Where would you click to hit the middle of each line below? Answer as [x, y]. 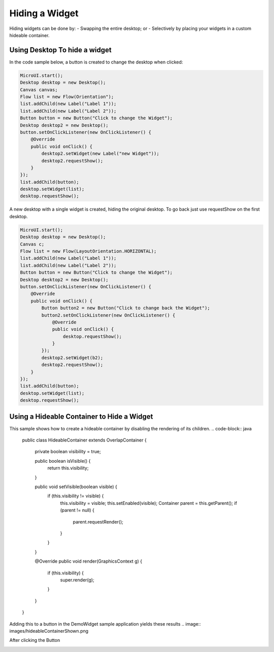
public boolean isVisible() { [63, 461]
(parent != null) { [77, 510]
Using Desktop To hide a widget [60, 50]
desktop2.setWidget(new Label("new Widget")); [100, 154]
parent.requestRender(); [98, 522]
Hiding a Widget [44, 13]
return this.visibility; [68, 468]
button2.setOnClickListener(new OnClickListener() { [108, 315]
